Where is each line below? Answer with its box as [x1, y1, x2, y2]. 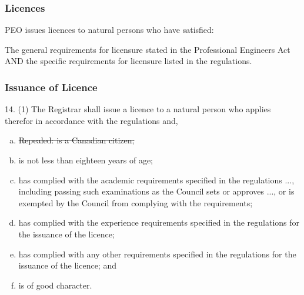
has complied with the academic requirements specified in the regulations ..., [18, 173, 295, 186]
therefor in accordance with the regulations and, [5, 114, 178, 126]
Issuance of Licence [5, 79, 98, 94]
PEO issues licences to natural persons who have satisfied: [5, 24, 214, 36]
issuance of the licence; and [18, 259, 116, 271]
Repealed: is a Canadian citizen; [18, 134, 135, 146]
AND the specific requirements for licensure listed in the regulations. [5, 55, 252, 67]
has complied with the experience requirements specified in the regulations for [18, 216, 300, 229]
